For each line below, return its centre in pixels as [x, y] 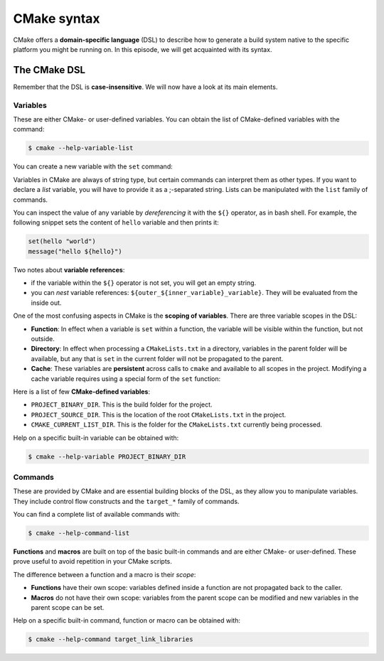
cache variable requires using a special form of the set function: [126, 378]
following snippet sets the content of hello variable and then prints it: [116, 222]
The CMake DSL [49, 70]
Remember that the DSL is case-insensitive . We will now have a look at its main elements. [145, 87]
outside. [43, 339]
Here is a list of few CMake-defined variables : [82, 392]
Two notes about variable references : [69, 269]
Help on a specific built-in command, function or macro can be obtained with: [127, 620]
